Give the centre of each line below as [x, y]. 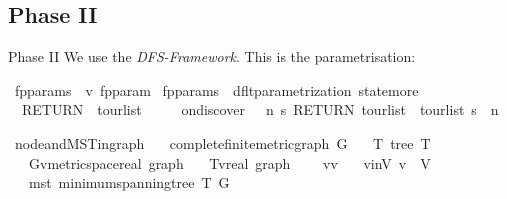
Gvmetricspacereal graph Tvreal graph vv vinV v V [229, 162]
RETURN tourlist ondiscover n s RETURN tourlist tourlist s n [260, 109]
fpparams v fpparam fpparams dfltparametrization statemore [216, 89]
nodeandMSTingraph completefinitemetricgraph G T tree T [222, 142]
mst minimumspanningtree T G [129, 182]
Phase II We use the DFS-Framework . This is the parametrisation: [212, 56]
